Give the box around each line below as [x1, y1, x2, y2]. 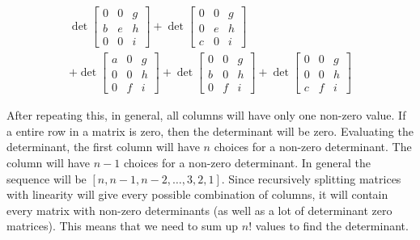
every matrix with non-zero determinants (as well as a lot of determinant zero [6, 201, 392, 218]
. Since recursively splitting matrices [221, 170, 401, 187]
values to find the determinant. [255, 217, 409, 234]
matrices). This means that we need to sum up [6, 217, 239, 234]
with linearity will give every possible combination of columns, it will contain [6, 186, 388, 203]
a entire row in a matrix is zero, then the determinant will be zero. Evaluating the [6, 122, 414, 139]
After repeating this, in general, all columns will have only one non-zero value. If [6, 107, 406, 124]
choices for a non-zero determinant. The [214, 138, 412, 155]
